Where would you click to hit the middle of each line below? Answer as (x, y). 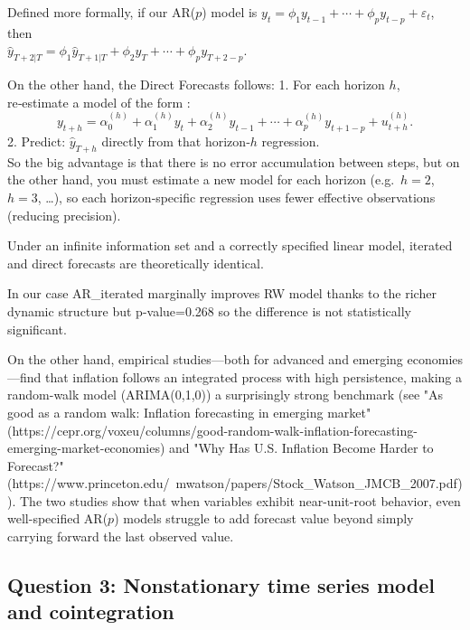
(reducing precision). (64, 215)
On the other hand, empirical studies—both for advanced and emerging (205, 359)
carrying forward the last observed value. (121, 536)
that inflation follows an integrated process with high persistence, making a (254, 376)
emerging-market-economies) (86, 448)
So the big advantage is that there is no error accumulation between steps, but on (234, 161)
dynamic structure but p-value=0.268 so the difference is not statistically (209, 310)
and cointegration (91, 611)
